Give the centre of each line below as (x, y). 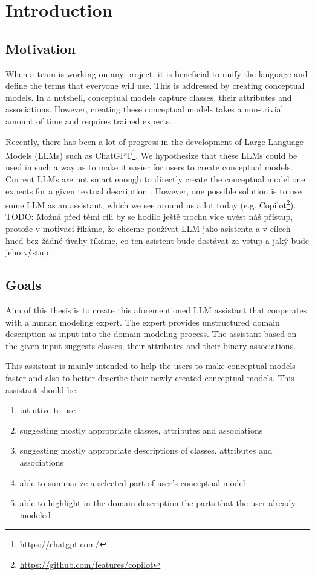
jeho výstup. (28, 252)
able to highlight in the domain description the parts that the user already (157, 503)
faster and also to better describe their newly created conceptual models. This (150, 377)
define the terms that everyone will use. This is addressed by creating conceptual (155, 85)
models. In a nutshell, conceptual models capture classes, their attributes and (149, 97)
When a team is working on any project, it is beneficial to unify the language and (157, 73)
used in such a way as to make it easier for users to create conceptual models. (149, 167)
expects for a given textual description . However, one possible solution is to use (154, 191)
